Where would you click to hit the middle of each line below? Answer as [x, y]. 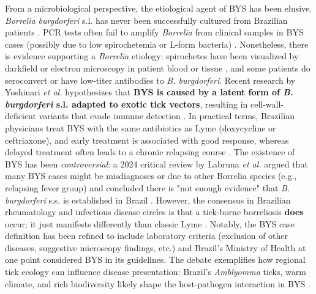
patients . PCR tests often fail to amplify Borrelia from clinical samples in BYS [154, 32]
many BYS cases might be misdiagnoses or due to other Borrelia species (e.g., [151, 176]
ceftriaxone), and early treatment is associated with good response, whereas [147, 140]
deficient [21, 116]
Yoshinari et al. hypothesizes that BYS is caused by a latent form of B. [149, 92]
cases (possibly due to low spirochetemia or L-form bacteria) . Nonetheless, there [157, 44]
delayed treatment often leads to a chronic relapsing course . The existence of [150, 152]
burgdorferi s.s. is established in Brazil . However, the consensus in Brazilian [148, 200]
